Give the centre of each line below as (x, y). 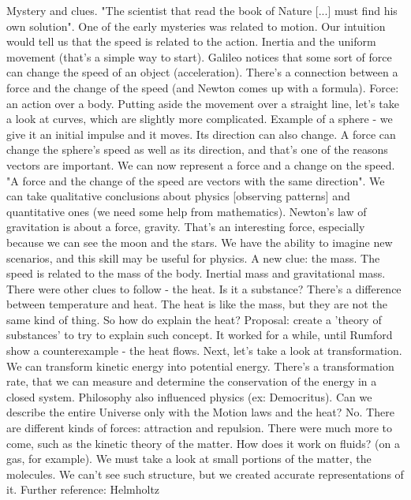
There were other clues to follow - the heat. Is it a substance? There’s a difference (204, 288)
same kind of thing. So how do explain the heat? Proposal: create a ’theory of (194, 319)
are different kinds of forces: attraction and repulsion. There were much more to (199, 428)
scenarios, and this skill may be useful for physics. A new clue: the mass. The (193, 257)
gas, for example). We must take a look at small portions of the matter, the (189, 459)
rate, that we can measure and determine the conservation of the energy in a (192, 381)
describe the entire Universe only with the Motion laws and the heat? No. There (200, 412)
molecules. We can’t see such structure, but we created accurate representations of (205, 474)
